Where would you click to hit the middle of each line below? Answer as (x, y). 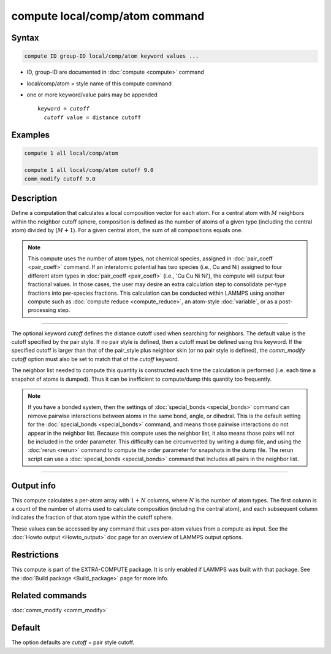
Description (34, 199)
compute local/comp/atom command (108, 16)
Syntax (25, 38)
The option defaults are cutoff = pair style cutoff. (73, 642)
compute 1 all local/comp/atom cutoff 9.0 (89, 170)
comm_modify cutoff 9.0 (60, 179)
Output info (34, 485)
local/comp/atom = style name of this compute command (99, 84)
